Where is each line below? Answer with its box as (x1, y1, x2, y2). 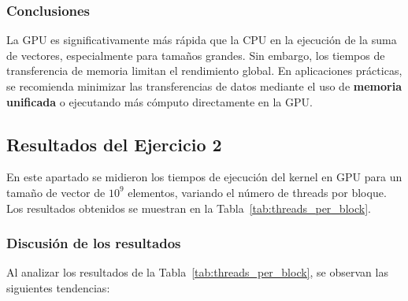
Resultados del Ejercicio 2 (6, 132, 222, 156)
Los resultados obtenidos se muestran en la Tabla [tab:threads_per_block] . (6, 199, 371, 216)
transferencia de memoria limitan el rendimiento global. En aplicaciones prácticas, (6, 62, 402, 79)
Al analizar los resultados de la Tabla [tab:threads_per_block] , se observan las (6, 264, 388, 281)
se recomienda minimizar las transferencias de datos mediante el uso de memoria (6, 78, 402, 94)
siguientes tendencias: (6, 279, 110, 295)
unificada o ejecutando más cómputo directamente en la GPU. (6, 93, 313, 110)
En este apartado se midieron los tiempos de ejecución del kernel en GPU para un (6, 169, 402, 185)
